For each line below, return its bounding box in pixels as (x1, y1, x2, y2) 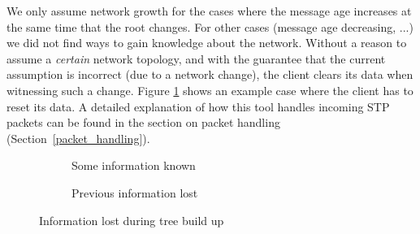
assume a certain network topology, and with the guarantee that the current (6, 50, 386, 67)
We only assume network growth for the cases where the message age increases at (6, 2, 412, 19)
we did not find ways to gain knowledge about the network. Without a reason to (6, 34, 407, 51)
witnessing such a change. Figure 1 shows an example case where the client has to (6, 81, 414, 98)
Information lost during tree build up (39, 211, 224, 228)
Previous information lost (71, 184, 198, 201)
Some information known (71, 157, 196, 174)
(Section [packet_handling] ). (6, 129, 150, 146)
